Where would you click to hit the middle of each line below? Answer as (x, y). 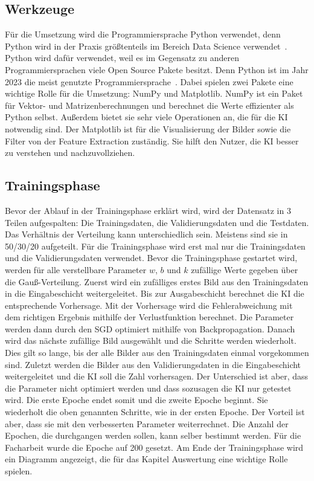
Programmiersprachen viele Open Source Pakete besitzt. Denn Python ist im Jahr (157, 69)
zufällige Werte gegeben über (245, 269)
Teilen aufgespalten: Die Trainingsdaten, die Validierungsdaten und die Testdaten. (157, 222)
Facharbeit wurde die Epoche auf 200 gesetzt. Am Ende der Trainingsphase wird (154, 447)
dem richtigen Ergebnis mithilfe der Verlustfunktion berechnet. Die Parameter (149, 317)
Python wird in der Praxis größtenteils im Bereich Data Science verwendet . (146, 46)
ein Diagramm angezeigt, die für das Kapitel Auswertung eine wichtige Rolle (146, 459)
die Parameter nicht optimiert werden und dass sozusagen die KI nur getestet (148, 388)
